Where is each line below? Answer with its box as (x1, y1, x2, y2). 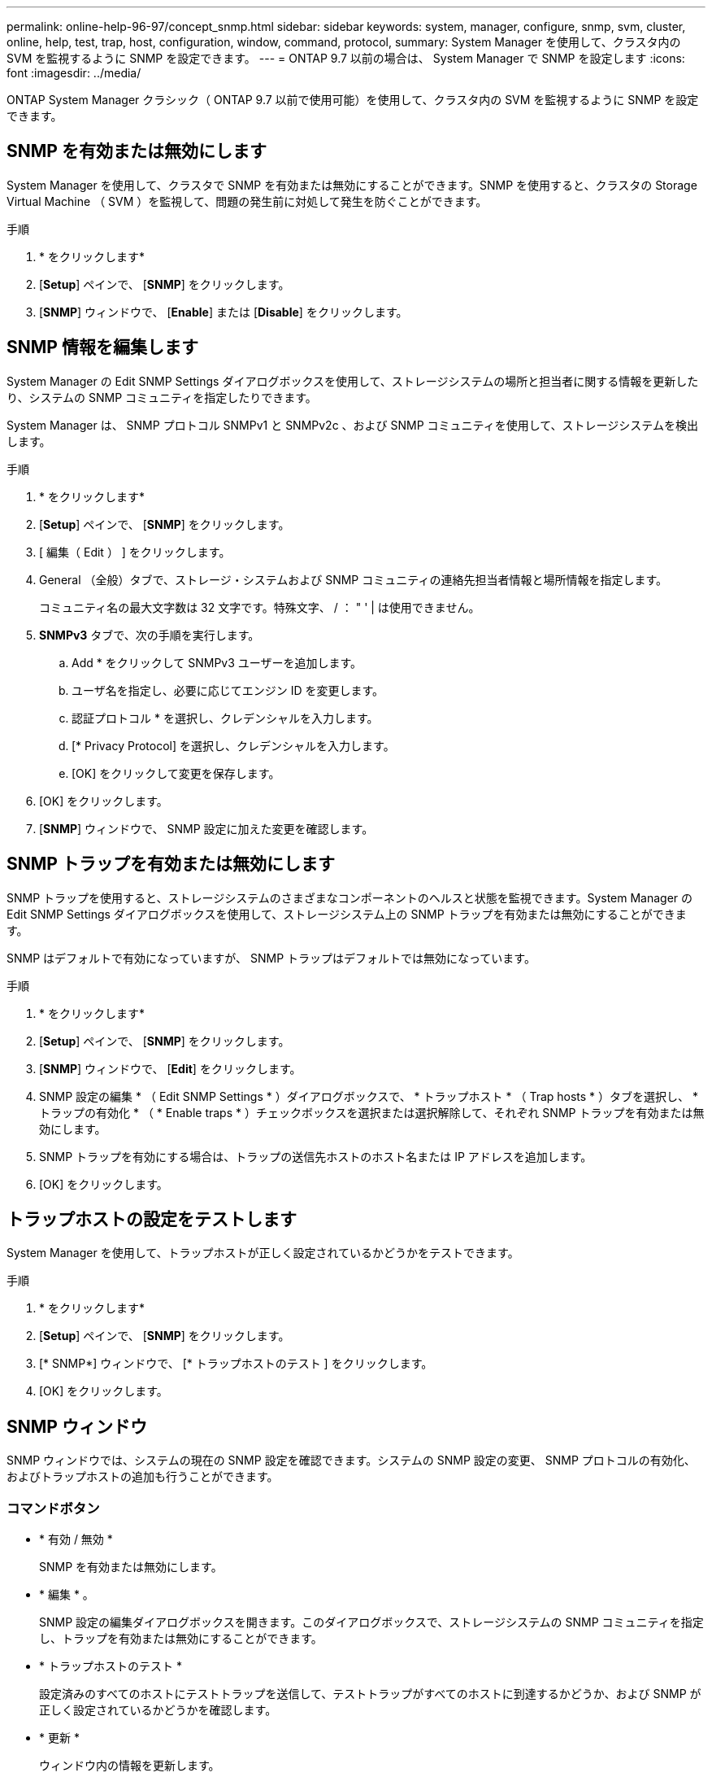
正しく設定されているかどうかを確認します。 (39, 1702, 277, 1717)
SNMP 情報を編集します (7, 337, 198, 358)
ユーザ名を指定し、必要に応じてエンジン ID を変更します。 (72, 683, 384, 697)
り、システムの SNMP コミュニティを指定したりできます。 (7, 390, 317, 404)
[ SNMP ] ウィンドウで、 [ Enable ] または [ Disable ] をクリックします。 (39, 304, 408, 319)
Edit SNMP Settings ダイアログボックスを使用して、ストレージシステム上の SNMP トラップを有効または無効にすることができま (7, 906, 687, 921)
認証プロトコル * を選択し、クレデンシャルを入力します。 (72, 710, 379, 725)
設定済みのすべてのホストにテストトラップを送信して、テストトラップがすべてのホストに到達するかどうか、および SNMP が (39, 1686, 701, 1701)
